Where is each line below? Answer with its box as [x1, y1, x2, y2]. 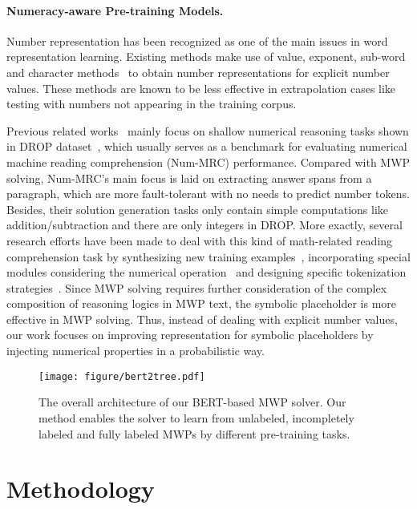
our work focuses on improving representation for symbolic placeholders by [6, 326, 374, 343]
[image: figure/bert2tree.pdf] [38, 370, 205, 382]
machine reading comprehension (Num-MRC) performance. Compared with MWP [6, 153, 411, 170]
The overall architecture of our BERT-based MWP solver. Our [38, 394, 346, 410]
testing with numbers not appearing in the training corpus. [6, 95, 297, 112]
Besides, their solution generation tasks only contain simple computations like [6, 200, 389, 217]
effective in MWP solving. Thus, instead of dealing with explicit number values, [6, 310, 398, 327]
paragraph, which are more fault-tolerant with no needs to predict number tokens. [6, 185, 410, 202]
